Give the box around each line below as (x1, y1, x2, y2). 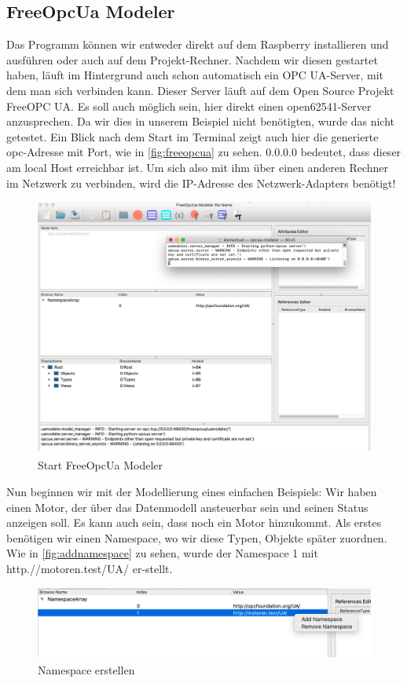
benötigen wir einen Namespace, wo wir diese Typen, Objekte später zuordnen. (6, 529, 387, 546)
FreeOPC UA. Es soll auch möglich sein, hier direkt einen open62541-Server (6, 97, 372, 114)
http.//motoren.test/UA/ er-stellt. (6, 561, 173, 577)
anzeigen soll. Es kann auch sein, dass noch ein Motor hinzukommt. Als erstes (6, 514, 382, 531)
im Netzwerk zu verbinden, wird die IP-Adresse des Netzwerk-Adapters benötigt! (6, 174, 396, 191)
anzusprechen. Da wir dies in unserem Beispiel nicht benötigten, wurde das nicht (6, 113, 395, 130)
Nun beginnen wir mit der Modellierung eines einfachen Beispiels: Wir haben (6, 484, 377, 500)
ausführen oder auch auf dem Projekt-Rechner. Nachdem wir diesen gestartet (6, 51, 378, 68)
